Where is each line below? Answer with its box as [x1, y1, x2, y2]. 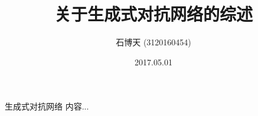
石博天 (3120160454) [116, 36, 191, 48]
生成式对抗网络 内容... [5, 100, 89, 112]
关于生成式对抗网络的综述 [54, 2, 253, 26]
